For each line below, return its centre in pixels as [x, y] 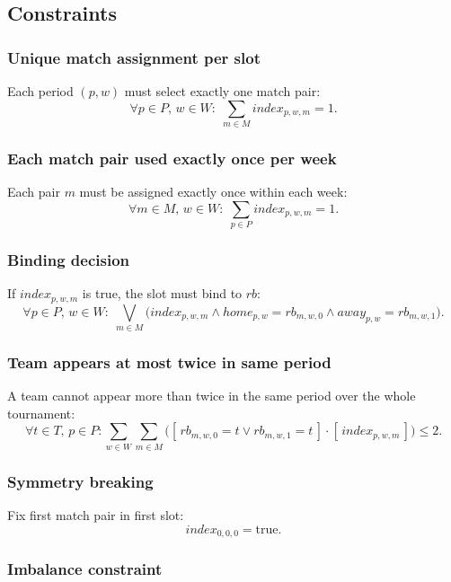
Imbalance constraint [85, 568]
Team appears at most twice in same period [169, 362]
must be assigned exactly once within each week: [213, 192]
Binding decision [69, 259]
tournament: [41, 413]
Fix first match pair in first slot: [96, 515]
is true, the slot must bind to [162, 293]
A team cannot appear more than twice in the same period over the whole [212, 396]
